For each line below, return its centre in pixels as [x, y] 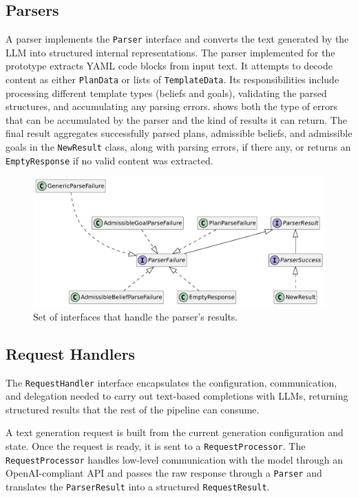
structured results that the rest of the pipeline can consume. [133, 409]
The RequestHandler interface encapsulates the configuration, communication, [171, 382]
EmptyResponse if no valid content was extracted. [109, 160]
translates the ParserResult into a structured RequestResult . [138, 486]
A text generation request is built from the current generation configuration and [175, 432]
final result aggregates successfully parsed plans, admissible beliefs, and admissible [179, 133]
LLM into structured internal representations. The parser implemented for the [170, 52]
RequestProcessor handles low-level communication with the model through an [174, 459]
